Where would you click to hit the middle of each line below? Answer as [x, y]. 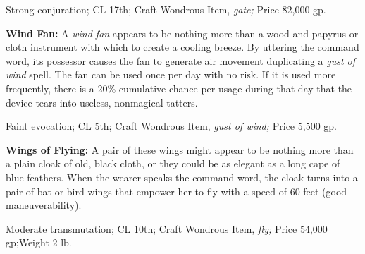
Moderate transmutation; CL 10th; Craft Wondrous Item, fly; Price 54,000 [167, 228]
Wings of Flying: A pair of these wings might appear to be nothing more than [180, 149]
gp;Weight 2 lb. [39, 242]
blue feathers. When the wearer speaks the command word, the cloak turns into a [182, 177]
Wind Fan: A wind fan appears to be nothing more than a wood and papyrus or [182, 33]
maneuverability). [44, 205]
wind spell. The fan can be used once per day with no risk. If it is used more [171, 74]
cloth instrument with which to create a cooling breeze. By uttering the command [182, 47]
